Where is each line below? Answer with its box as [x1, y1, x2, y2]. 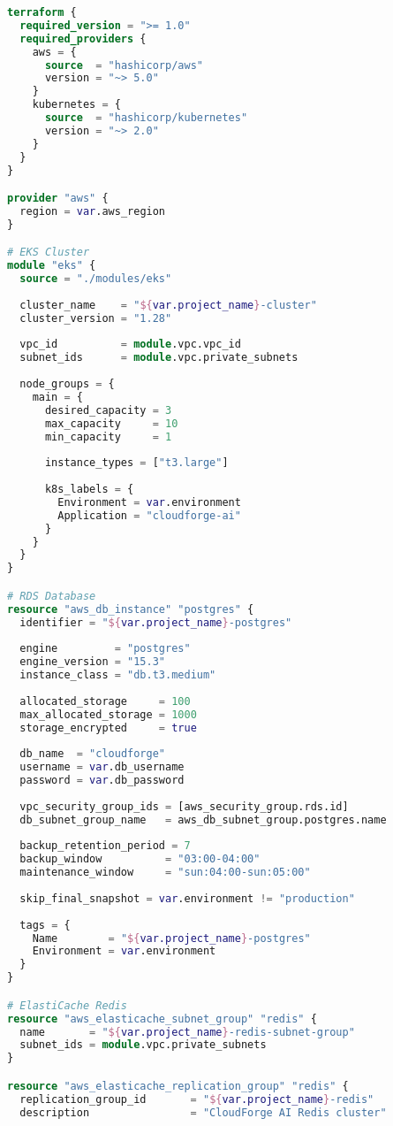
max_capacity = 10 [44, 417, 178, 430]
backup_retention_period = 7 [19, 839, 191, 853]
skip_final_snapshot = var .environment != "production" [19, 892, 355, 905]
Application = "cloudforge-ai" [57, 509, 241, 522]
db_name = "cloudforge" [19, 747, 165, 761]
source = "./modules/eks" [19, 272, 172, 286]
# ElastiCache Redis [7, 999, 128, 1012]
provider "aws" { [7, 192, 109, 205]
